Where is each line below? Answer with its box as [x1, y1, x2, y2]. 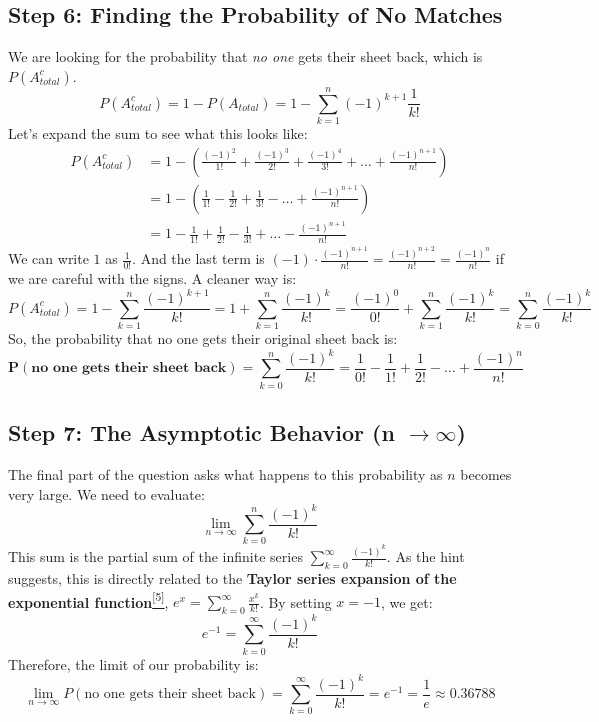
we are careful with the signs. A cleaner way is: [8, 268, 297, 289]
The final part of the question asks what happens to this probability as [8, 464, 443, 484]
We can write [8, 248, 89, 269]
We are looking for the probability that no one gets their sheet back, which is [8, 46, 483, 67]
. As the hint [386, 546, 465, 567]
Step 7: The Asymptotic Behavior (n [8, 417, 395, 448]
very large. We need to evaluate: [8, 483, 205, 504]
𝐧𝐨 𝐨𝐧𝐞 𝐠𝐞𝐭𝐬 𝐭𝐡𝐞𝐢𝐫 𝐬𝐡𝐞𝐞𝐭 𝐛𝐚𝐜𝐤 [31, 361, 227, 376]
